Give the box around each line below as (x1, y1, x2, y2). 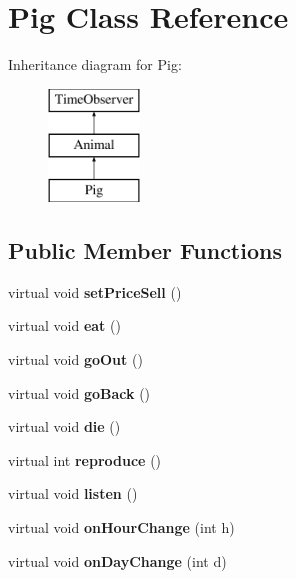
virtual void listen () (8, 483, 138, 504)
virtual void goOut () (8, 349, 143, 370)
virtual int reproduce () (8, 449, 162, 470)
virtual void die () (8, 416, 121, 437)
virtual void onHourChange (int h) (8, 517, 235, 538)
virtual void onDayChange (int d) (8, 550, 227, 571)
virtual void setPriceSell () (8, 281, 182, 302)
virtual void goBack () (8, 382, 151, 403)
